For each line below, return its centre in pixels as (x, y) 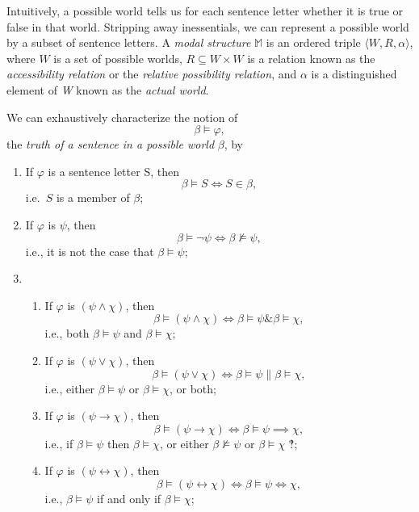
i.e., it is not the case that (90, 251)
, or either (184, 443)
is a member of (93, 197)
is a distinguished (354, 74)
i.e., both (67, 333)
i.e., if (59, 443)
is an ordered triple (313, 42)
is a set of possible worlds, (118, 58)
